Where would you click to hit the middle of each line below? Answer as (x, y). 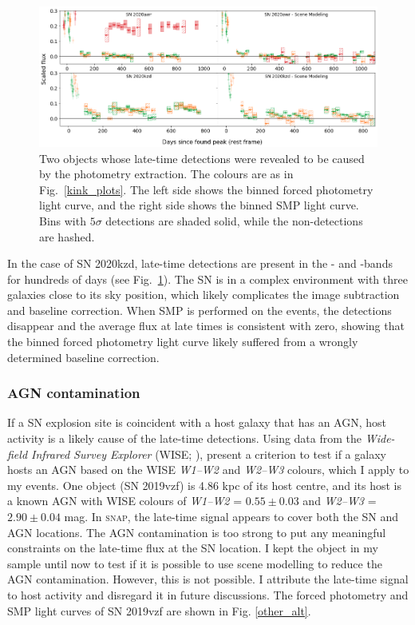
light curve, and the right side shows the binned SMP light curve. (199, 205)
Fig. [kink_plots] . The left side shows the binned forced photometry (206, 189)
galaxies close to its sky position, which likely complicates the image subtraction (204, 295)
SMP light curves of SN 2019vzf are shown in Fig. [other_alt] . (159, 610)
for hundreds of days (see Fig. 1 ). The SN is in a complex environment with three (207, 279)
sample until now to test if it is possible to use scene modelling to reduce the (195, 563)
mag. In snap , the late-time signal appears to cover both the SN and (231, 517)
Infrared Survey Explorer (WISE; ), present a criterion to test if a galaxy (209, 454)
